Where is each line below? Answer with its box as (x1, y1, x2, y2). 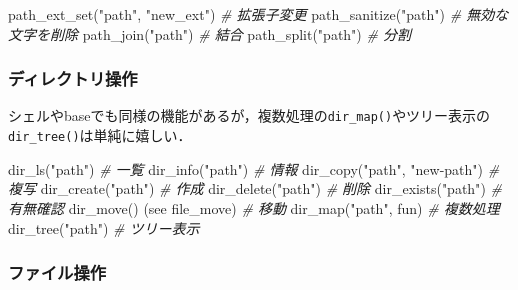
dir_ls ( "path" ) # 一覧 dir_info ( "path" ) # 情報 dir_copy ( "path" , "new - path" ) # (8, 158, 500, 179)
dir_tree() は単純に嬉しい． (8, 125, 192, 146)
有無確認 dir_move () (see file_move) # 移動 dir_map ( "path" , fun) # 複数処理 (8, 197, 500, 218)
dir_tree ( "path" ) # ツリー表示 (8, 217, 200, 238)
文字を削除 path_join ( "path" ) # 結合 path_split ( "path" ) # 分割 (8, 23, 411, 44)
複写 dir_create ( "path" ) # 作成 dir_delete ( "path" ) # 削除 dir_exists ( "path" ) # (8, 178, 502, 199)
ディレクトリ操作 (8, 66, 138, 91)
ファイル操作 (8, 260, 107, 285)
